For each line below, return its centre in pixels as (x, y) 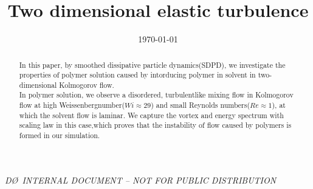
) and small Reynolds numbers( (201, 105)
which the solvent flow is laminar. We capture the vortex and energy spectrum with (151, 115)
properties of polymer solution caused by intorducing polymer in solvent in (137, 75)
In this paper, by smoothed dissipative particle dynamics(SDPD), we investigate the (152, 65)
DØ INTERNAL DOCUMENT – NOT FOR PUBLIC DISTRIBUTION (141, 180)
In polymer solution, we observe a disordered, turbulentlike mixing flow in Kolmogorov (156, 95)
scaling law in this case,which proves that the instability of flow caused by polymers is (155, 125)
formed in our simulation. (60, 135)
